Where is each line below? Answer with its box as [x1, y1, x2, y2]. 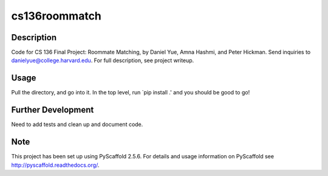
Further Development [11, 105, 94, 115]
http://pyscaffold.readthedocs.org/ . [11, 161, 100, 169]
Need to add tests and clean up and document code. [11, 121, 143, 128]
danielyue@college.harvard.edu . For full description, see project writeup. [11, 57, 194, 64]
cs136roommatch [11, 9, 101, 23]
